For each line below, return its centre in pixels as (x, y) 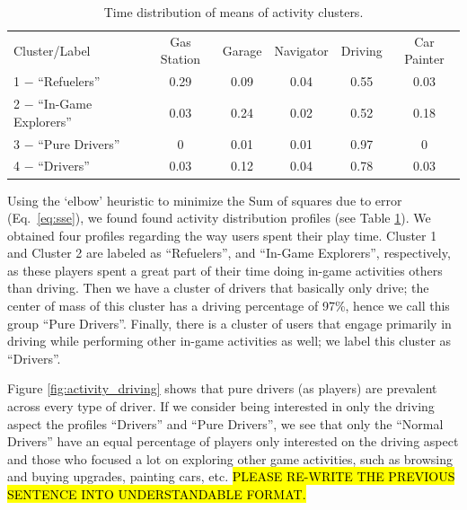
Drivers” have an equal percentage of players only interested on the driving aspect (233, 441)
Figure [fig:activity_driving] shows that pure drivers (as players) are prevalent (222, 388)
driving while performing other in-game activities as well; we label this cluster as (229, 341)
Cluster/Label (52, 50)
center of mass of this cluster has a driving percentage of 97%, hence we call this (229, 306)
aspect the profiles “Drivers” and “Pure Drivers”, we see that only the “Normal (225, 423)
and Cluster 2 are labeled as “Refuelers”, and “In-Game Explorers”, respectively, (229, 253)
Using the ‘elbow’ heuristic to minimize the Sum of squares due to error (205, 200)
